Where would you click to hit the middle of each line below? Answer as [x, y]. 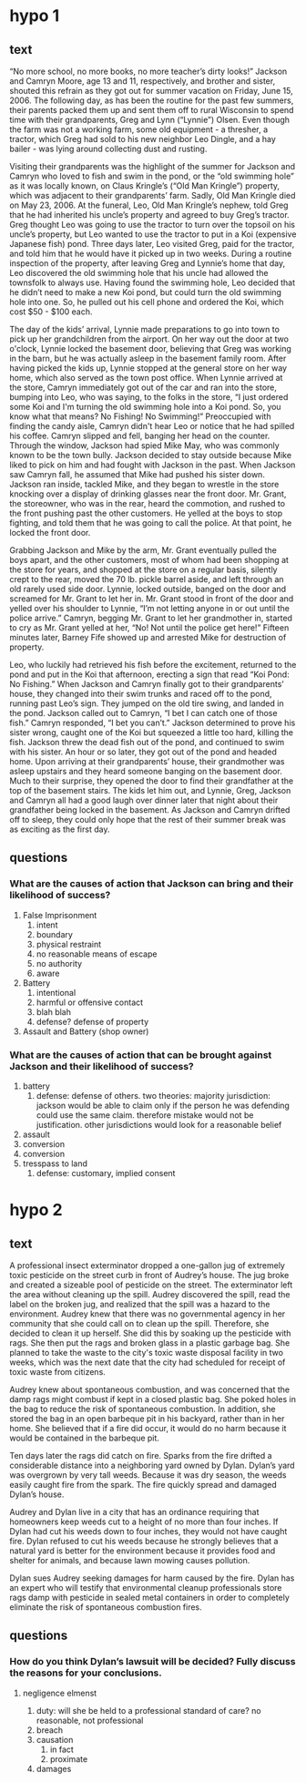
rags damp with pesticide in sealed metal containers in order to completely [149, 1597]
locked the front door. [50, 533]
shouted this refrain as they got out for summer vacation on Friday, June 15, [151, 91]
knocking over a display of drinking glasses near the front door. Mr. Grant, [148, 494]
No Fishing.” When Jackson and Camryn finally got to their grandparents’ [147, 684]
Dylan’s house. [37, 1494]
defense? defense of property [92, 1021]
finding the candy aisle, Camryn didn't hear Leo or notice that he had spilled [152, 426]
